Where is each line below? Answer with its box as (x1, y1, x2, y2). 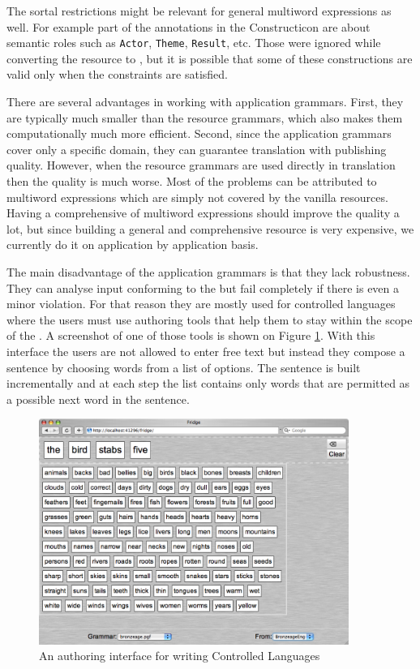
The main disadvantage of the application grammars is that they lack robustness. (6, 263, 410, 280)
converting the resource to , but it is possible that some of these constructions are (6, 49, 413, 66)
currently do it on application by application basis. (6, 236, 259, 253)
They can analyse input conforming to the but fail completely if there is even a (6, 279, 400, 296)
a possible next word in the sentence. (6, 390, 190, 407)
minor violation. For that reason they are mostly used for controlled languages (6, 295, 396, 312)
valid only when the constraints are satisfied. (6, 66, 228, 83)
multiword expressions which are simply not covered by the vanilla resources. (6, 188, 388, 205)
